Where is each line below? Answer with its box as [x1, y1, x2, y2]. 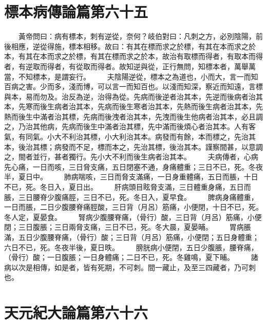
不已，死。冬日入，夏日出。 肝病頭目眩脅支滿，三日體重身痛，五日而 [4, 181, 251, 192]
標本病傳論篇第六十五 [4, 1, 148, 22]
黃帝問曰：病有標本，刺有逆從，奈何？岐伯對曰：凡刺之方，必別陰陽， [18, 31, 256, 42]
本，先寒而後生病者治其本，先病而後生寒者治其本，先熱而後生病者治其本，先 [4, 101, 263, 112]
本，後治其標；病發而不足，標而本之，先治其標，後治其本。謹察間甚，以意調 [4, 141, 263, 152]
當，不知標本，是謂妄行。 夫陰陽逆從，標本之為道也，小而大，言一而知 [4, 71, 258, 82]
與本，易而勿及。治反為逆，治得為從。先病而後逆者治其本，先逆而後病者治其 [4, 91, 263, 102]
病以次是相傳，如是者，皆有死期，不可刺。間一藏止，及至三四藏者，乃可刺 [4, 261, 256, 272]
